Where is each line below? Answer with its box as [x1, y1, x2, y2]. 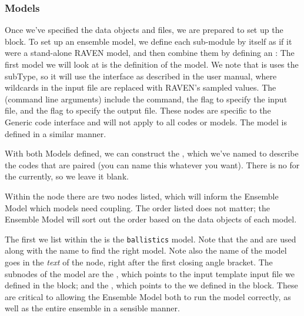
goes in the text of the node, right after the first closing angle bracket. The [5, 255, 273, 268]
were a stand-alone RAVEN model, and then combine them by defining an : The [5, 46, 295, 59]
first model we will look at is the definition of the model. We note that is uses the [5, 58, 299, 70]
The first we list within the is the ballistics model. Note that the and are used [5, 232, 296, 245]
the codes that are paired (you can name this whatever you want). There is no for [5, 158, 300, 171]
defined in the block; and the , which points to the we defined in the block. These [5, 279, 298, 291]
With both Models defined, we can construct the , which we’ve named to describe [5, 147, 299, 159]
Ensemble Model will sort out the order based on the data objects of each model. [5, 213, 297, 225]
